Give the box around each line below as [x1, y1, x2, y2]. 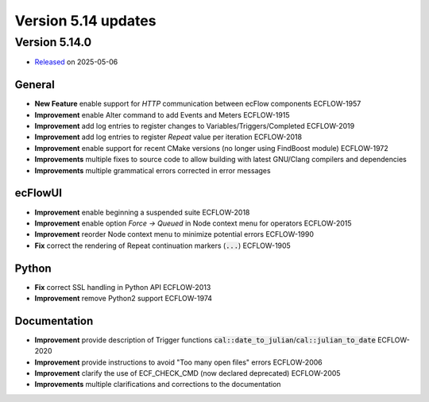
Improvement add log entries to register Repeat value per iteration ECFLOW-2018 [34, 132, 302, 142]
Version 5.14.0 [14, 35, 92, 49]
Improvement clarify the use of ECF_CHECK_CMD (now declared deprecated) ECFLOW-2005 [34, 369, 341, 378]
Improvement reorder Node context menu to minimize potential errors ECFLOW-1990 [34, 230, 314, 239]
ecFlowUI [14, 187, 63, 200]
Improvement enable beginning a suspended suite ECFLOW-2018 [34, 207, 250, 217]
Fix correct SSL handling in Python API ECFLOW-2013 [34, 282, 211, 292]
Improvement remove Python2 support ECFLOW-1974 [34, 294, 213, 303]
